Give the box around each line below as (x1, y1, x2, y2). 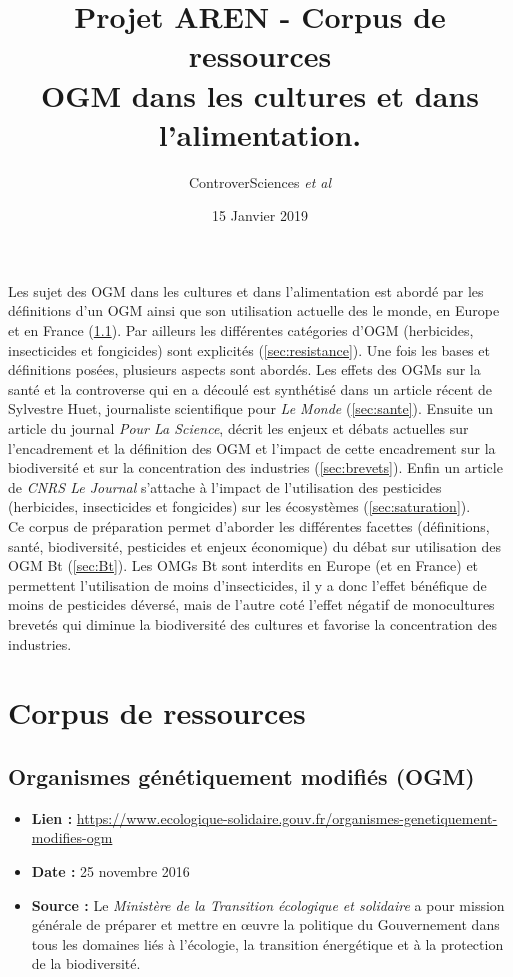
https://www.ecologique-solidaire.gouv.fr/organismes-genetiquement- (76, 807, 498, 828)
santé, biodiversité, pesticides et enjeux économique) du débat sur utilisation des (8, 535, 501, 556)
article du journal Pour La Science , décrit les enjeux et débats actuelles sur (8, 418, 469, 439)
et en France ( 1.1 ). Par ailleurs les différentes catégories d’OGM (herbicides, (8, 320, 474, 341)
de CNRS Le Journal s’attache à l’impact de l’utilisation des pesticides (8, 476, 442, 497)
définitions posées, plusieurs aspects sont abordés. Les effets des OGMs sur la (8, 359, 481, 380)
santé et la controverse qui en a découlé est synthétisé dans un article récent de (8, 378, 492, 399)
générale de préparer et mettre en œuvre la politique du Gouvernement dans (31, 914, 500, 935)
